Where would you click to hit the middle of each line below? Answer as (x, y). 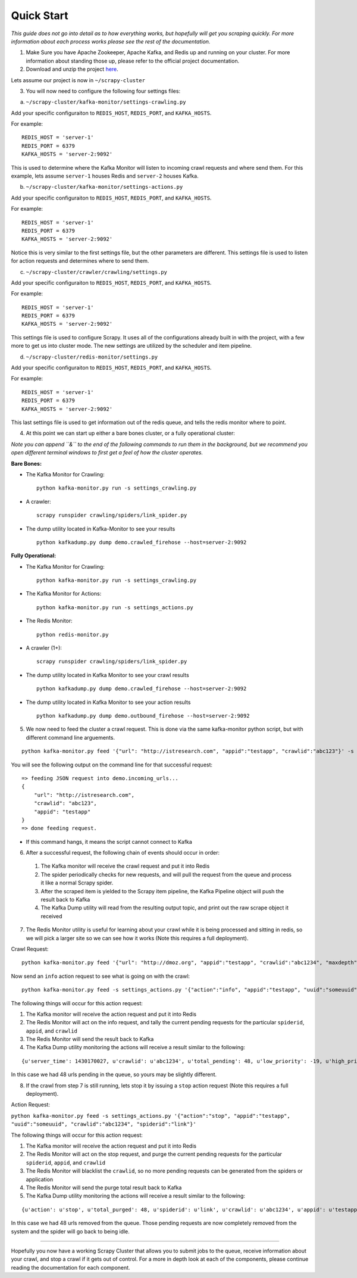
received (51, 916)
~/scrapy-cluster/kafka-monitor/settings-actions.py (104, 187)
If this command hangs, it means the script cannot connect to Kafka (109, 841)
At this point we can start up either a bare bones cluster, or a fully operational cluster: (130, 433)
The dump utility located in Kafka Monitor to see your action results (108, 702)
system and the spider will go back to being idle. (71, 1231)
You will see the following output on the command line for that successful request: (112, 765)
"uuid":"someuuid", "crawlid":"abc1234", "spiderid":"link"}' (104, 1124)
